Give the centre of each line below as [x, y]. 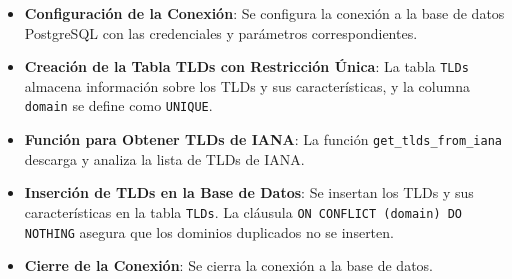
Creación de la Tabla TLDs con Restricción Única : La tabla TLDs [246, 66]
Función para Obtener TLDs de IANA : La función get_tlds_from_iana [263, 139]
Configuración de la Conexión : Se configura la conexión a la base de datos [264, 13]
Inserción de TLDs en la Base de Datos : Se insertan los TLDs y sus [249, 192]
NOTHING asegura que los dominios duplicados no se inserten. [209, 231]
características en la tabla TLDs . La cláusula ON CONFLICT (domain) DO [243, 211]
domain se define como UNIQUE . [118, 105]
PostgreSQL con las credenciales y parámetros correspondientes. [221, 32]
